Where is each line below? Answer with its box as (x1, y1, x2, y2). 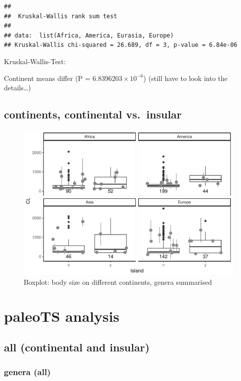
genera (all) (4, 365, 51, 378)
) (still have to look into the (143, 73, 228, 83)
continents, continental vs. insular (4, 107, 182, 122)
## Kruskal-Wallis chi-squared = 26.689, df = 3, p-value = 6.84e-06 (4, 41, 238, 49)
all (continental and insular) (4, 340, 150, 355)
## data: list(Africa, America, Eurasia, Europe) (4, 32, 174, 39)
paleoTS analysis (4, 305, 120, 326)
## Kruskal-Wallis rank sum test (4, 12, 118, 20)
